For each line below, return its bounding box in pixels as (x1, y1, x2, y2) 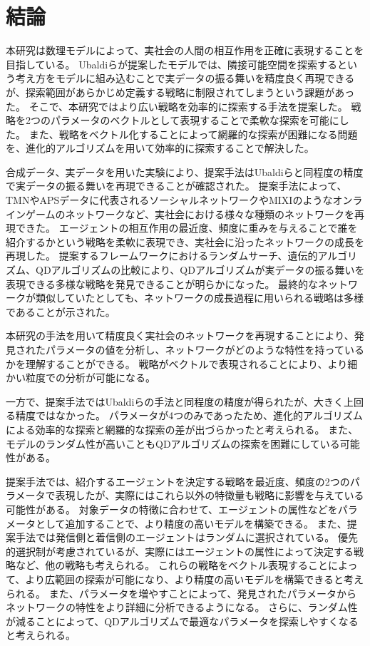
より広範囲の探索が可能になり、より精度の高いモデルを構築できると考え (25, 571, 364, 586)
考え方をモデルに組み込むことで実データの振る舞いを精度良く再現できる (15, 71, 355, 86)
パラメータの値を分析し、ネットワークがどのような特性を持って (45, 342, 344, 357)
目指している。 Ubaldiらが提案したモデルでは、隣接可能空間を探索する (6, 56, 338, 71)
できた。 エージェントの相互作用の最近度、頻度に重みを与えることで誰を (15, 220, 358, 235)
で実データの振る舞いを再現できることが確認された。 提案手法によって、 (6, 178, 347, 193)
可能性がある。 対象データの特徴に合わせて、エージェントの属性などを (6, 501, 338, 516)
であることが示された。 (6, 304, 115, 319)
